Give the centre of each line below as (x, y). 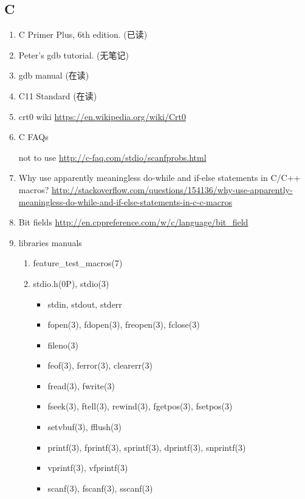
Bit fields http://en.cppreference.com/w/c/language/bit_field (133, 222)
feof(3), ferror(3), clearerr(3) (100, 365)
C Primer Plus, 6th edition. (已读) (83, 34)
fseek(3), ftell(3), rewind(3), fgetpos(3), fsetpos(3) (140, 406)
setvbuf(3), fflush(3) (84, 427)
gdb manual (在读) (54, 75)
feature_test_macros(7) (78, 263)
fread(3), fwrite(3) (81, 385)
